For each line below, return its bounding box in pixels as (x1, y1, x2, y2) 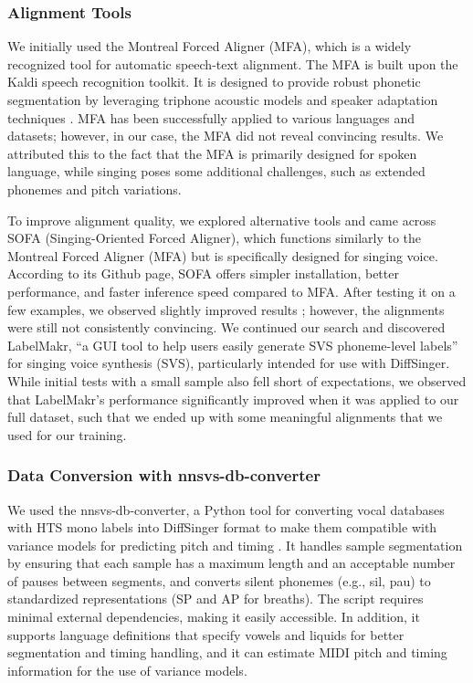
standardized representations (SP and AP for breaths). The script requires (7, 589, 424, 608)
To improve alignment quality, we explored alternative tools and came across (7, 210, 436, 229)
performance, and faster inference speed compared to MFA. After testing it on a (7, 281, 456, 300)
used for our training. (7, 425, 127, 444)
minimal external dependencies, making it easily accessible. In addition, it (7, 607, 420, 626)
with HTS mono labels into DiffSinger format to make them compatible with (7, 518, 437, 537)
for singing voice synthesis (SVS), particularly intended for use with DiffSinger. (7, 353, 450, 373)
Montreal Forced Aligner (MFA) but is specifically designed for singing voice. (7, 246, 438, 265)
